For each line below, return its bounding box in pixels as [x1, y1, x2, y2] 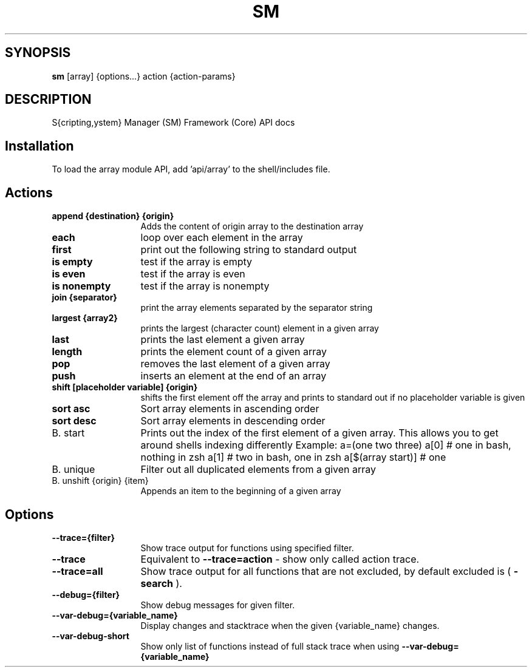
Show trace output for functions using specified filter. [140, 542, 354, 553]
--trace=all [52, 565, 103, 577]
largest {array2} [52, 313, 118, 324]
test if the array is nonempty [140, 280, 270, 293]
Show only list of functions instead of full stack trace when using [140, 640, 400, 651]
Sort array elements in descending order [140, 415, 326, 427]
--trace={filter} [52, 532, 115, 543]
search [140, 577, 174, 589]
